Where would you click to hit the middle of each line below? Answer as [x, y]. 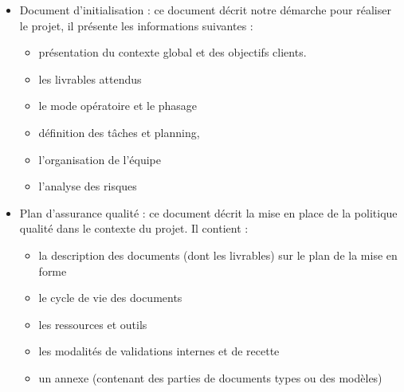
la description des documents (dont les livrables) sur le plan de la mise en [218, 255]
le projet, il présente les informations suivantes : [136, 25]
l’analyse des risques [88, 186]
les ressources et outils [93, 324]
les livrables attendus [90, 78]
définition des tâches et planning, [119, 132]
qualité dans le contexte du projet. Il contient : [134, 228]
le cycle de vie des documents [110, 298]
